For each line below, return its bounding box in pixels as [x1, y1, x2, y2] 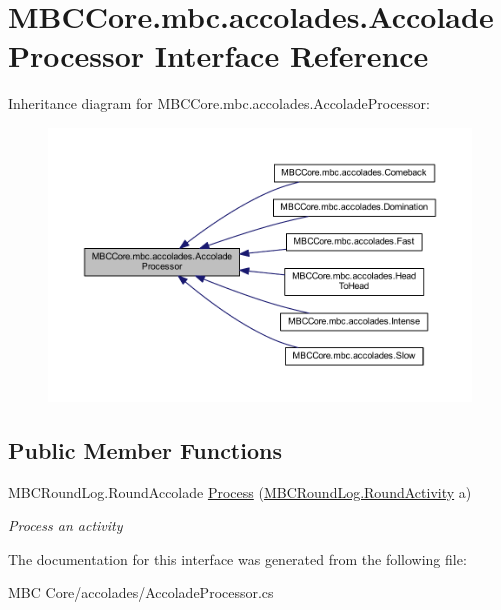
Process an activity [8, 515, 123, 536]
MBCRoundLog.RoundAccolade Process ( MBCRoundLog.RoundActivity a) [8, 481, 472, 502]
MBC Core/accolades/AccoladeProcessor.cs [8, 582, 274, 603]
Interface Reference [154, 35, 429, 76]
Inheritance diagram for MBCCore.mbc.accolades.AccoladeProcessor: [8, 93, 431, 114]
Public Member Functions [8, 434, 282, 465]
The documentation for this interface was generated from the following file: [8, 548, 467, 569]
